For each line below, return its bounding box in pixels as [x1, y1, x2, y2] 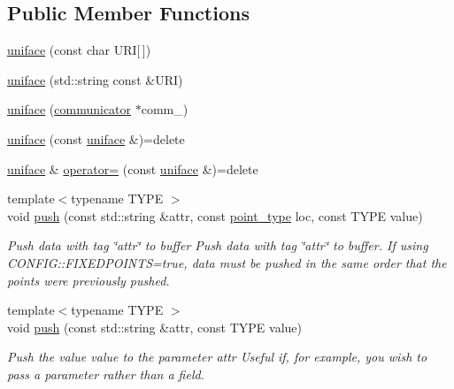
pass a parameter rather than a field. [7, 364, 204, 383]
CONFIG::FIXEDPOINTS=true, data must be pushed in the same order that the [7, 253, 447, 271]
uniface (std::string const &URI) [7, 70, 183, 88]
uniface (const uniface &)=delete [7, 129, 185, 148]
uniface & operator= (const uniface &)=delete [7, 159, 258, 178]
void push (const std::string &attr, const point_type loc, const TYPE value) [7, 206, 423, 225]
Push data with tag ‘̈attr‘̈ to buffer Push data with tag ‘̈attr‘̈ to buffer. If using [7, 236, 428, 255]
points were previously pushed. [7, 271, 170, 289]
